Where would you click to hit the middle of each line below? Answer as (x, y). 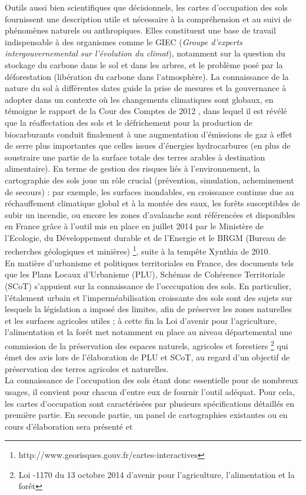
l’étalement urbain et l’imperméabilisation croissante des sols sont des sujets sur (149, 297)
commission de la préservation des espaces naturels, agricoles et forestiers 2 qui (147, 345)
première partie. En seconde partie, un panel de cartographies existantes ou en (146, 415)
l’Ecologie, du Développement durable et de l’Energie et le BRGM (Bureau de (145, 237)
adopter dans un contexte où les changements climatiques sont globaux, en (139, 99)
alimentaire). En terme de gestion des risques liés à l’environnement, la (132, 168)
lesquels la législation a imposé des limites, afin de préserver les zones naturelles (148, 309)
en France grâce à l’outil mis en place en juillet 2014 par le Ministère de (134, 226)
